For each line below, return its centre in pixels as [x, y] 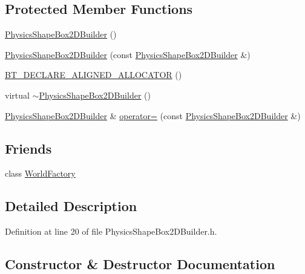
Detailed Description [71, 206]
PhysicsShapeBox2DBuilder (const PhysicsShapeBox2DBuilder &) [128, 54]
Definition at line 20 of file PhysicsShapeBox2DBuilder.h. [111, 231]
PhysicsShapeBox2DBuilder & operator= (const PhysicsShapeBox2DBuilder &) [153, 115]
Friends [28, 148]
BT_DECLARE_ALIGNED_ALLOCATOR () [93, 75]
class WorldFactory [40, 173]
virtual [17, 95]
